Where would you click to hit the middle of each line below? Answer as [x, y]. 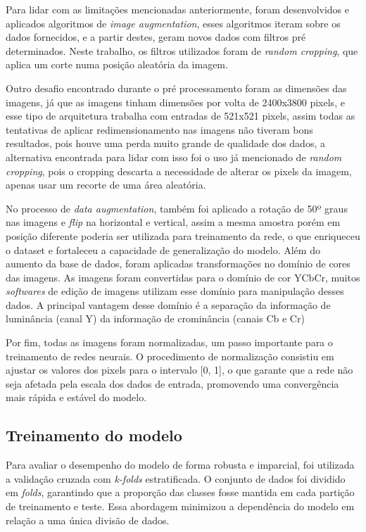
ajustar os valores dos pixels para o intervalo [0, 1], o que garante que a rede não [179, 370]
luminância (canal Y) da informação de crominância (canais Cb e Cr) [155, 318]
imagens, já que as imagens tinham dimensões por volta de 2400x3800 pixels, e [175, 102]
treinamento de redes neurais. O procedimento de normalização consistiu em [170, 356]
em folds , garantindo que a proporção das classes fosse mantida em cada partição [180, 492]
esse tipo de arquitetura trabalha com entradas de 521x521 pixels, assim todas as [181, 116]
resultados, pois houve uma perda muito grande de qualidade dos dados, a [165, 143]
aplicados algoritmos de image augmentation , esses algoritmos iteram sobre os [173, 23]
